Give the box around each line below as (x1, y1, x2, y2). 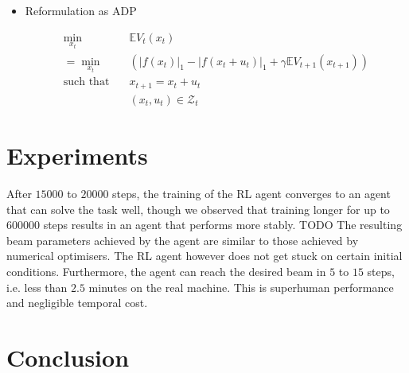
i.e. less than (6, 278, 68, 295)
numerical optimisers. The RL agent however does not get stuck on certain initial (6, 247, 403, 264)
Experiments (6, 139, 148, 172)
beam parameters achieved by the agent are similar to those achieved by (6, 231, 359, 248)
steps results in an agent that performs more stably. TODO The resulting (43, 216, 403, 233)
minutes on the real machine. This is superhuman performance (88, 278, 394, 295)
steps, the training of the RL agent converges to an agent (112, 185, 391, 202)
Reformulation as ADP (25, 2, 137, 18)
